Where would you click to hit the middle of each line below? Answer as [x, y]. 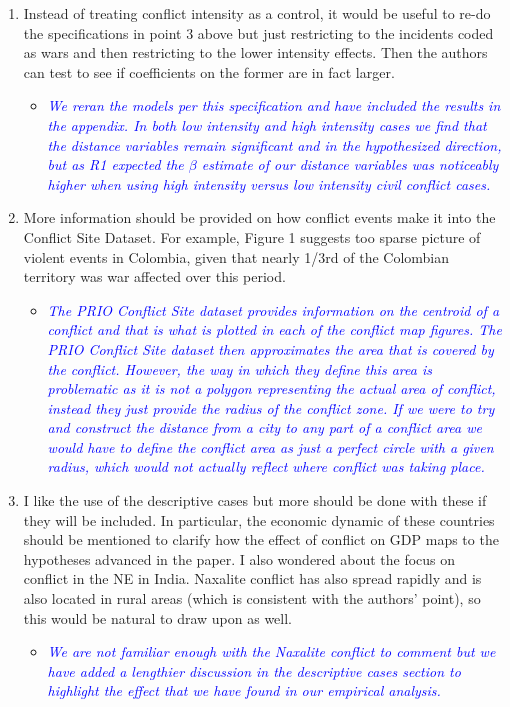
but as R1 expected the [115, 164]
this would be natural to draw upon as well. [157, 617]
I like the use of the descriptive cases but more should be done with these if [255, 500]
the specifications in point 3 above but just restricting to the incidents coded [258, 32]
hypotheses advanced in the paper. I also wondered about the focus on [239, 558]
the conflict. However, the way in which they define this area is [239, 368]
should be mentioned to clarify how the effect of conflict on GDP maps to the [261, 539]
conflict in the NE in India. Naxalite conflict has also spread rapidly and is [252, 578]
